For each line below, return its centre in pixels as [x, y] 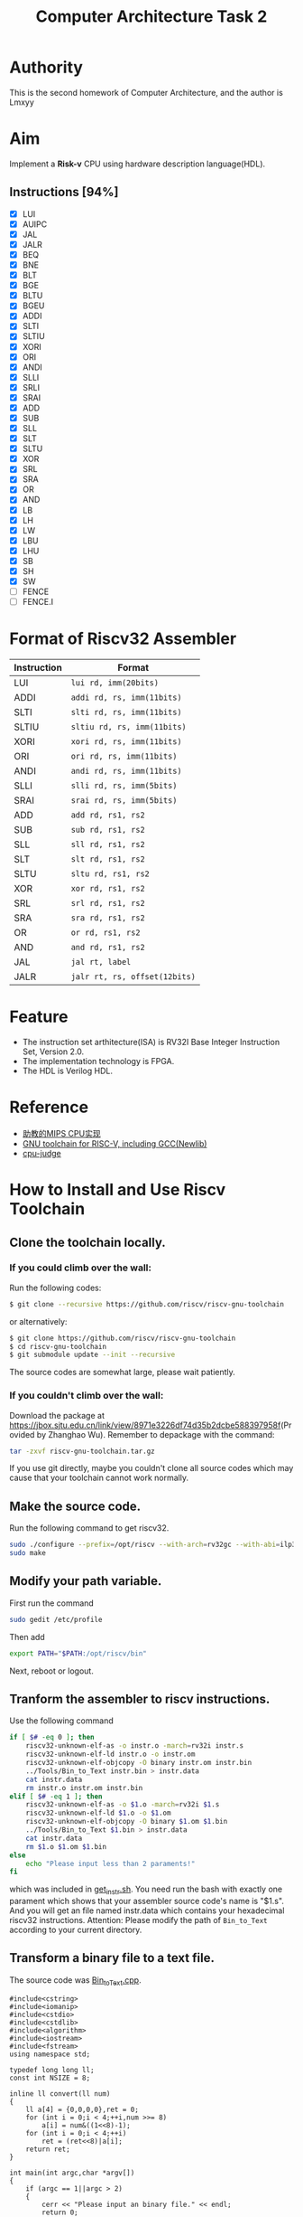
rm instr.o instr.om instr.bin [84, 1788]
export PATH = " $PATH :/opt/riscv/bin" [78, 1653]
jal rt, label [101, 962]
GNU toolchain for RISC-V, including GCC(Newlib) [115, 1143]
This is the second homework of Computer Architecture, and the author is [147, 92]
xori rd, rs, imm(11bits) [126, 742]
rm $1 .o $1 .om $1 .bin [66, 1846]
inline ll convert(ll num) [60, 2094]
